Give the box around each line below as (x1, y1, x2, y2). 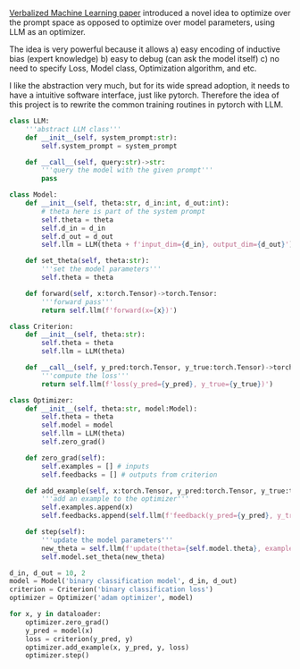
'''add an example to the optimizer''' (41, 495, 190, 504)
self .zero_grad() (41, 437, 105, 446)
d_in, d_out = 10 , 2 (9, 568, 87, 578)
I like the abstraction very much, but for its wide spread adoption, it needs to (9, 80, 290, 90)
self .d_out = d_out (41, 232, 114, 241)
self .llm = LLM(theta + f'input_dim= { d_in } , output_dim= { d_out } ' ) (41, 241, 294, 250)
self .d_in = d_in (41, 224, 105, 233)
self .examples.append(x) (41, 503, 134, 512)
